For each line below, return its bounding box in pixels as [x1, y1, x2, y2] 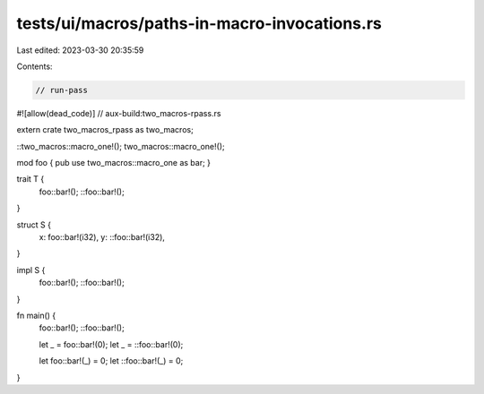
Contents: [16, 61, 53, 72]
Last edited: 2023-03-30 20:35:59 [16, 45, 144, 56]
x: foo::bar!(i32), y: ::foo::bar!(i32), [39, 232, 166, 243]
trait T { [16, 174, 45, 184]
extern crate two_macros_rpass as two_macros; [16, 124, 194, 135]
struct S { [16, 219, 51, 230]
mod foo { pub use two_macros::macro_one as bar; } [16, 158, 211, 168]
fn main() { [16, 310, 56, 321]
